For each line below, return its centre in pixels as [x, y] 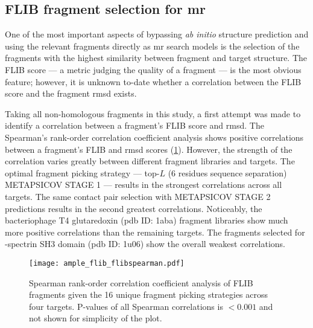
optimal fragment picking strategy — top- [82, 172]
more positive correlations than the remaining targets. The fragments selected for [155, 232]
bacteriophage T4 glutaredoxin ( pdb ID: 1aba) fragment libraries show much [147, 220]
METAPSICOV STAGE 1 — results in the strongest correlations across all [144, 185]
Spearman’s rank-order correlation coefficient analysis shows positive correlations [154, 137]
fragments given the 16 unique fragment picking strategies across [149, 294]
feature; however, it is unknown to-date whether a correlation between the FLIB [153, 81]
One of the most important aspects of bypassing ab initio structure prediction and [157, 34]
